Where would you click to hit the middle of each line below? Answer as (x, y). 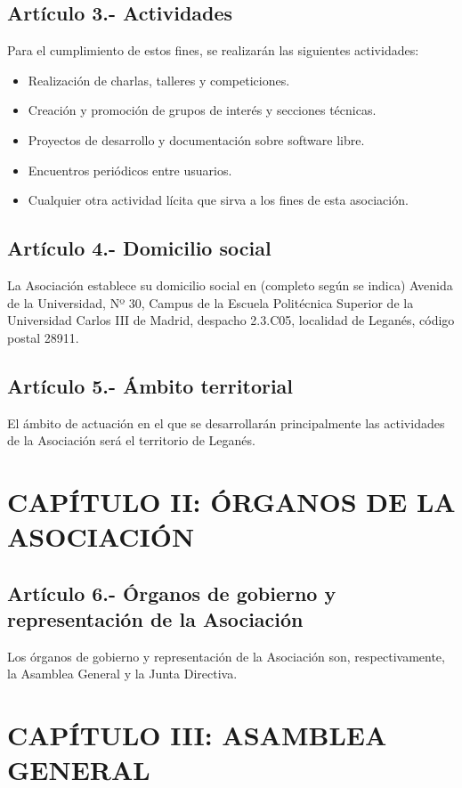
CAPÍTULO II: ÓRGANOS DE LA (231, 501)
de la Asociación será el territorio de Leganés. (131, 440)
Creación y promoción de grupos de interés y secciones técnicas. (202, 110)
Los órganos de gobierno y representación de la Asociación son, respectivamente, (226, 656)
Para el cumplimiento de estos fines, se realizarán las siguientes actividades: (213, 50)
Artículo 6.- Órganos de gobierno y (172, 593)
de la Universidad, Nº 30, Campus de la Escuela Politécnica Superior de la (211, 302)
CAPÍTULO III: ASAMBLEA (197, 735)
